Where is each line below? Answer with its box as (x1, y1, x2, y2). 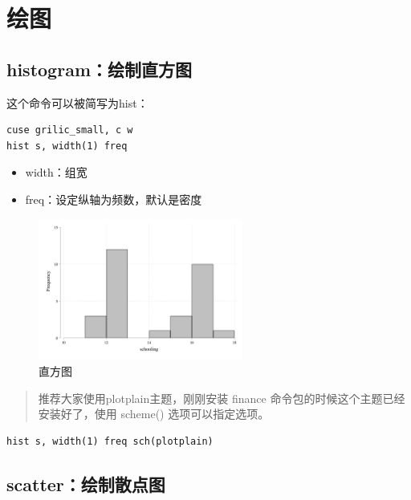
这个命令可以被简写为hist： (6, 94, 149, 111)
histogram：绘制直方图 (6, 56, 192, 81)
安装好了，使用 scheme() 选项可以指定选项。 (38, 405, 270, 422)
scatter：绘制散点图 (6, 471, 165, 496)
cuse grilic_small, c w (6, 124, 133, 136)
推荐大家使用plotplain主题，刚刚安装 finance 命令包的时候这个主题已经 (38, 389, 405, 406)
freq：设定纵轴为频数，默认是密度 (25, 190, 202, 207)
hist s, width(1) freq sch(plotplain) (6, 435, 214, 447)
